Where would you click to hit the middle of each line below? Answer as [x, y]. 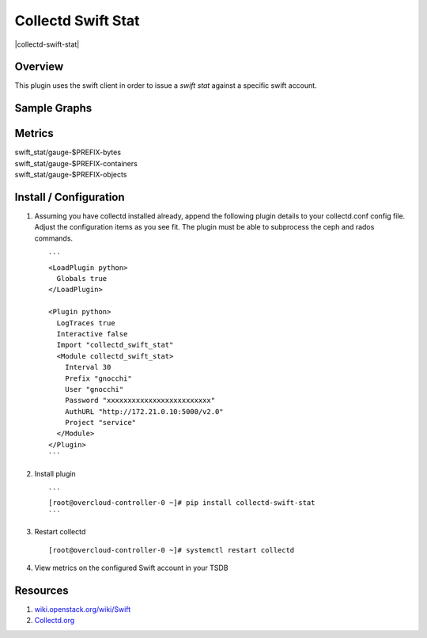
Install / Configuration [70, 197]
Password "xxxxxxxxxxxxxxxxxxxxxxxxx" [140, 401]
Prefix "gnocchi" [98, 378]
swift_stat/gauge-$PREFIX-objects [71, 175]
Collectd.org [55, 621]
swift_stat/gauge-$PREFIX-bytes [68, 152]
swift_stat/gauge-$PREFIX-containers [76, 163]
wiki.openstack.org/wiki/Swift [83, 609]
